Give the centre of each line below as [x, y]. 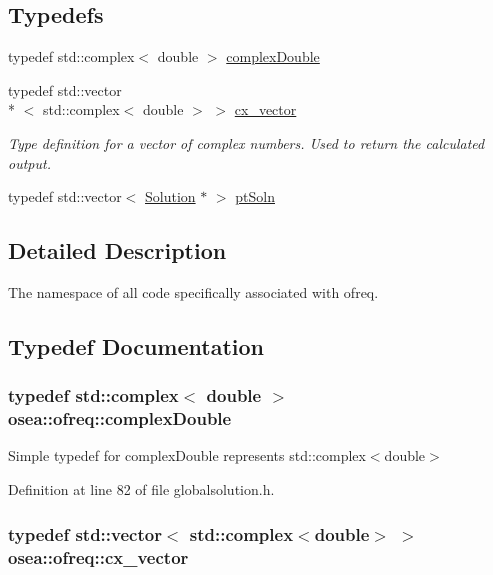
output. [29, 162]
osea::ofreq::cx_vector [98, 556]
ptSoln [255, 196]
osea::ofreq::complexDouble [120, 418]
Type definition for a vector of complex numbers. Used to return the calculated [246, 142]
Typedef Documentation [136, 345]
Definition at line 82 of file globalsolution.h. [141, 489]
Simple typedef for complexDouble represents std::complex [187, 455]
